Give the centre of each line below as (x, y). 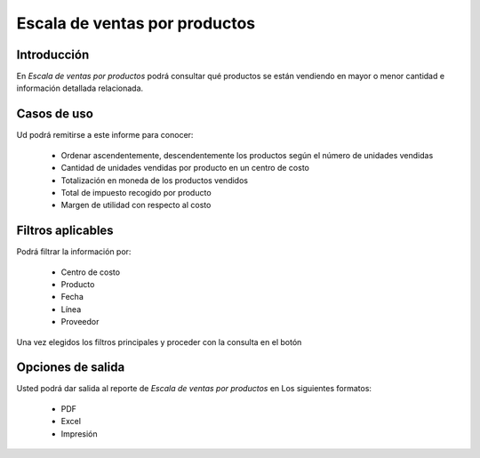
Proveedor (80, 322)
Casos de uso (55, 114)
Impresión (79, 434)
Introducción (53, 55)
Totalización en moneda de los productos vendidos (155, 180)
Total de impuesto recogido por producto (136, 192)
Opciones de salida (71, 368)
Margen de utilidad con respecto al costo (136, 205)
